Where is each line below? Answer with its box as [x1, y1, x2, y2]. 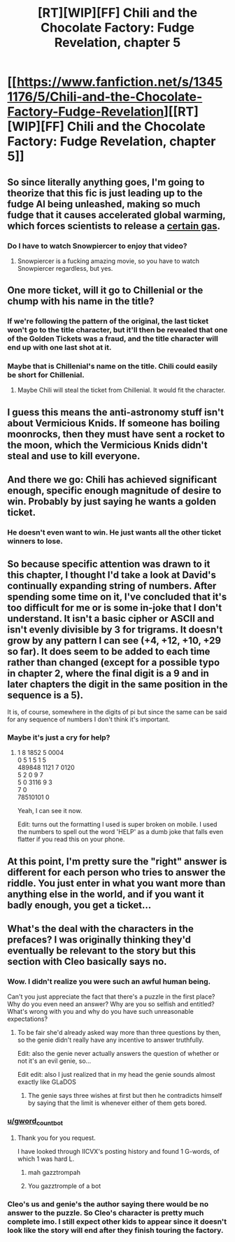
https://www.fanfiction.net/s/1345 [16, 74, 223, 90]
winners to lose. [7, 537, 63, 546]
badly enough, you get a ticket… [7, 899, 152, 911]
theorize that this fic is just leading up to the [7, 187, 203, 199]
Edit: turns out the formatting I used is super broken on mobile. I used [17, 820, 218, 828]
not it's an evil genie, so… [17, 1057, 92, 1065]
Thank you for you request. [17, 1134, 96, 1142]
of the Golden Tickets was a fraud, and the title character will [7, 334, 218, 344]
